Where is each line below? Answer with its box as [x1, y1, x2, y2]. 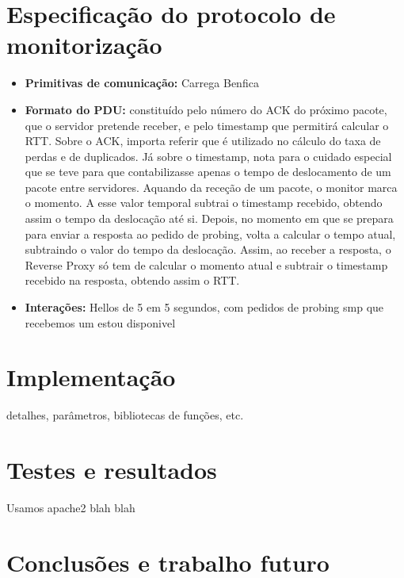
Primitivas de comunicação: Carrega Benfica [25, 75, 259, 91]
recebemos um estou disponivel [25, 314, 176, 331]
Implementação [6, 361, 176, 393]
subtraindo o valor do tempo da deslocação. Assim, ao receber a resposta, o [25, 241, 391, 258]
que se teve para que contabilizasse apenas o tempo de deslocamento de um [25, 163, 391, 180]
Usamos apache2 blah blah [6, 500, 135, 516]
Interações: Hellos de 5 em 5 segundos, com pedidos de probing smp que [25, 299, 384, 316]
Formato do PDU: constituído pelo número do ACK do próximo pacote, [25, 101, 387, 117]
